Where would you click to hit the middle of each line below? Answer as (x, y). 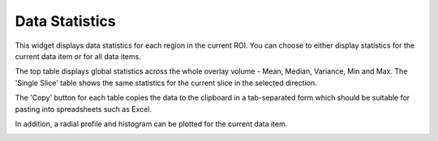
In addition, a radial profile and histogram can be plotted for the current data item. (151, 124)
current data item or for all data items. (78, 56)
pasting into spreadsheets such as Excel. (84, 109)
